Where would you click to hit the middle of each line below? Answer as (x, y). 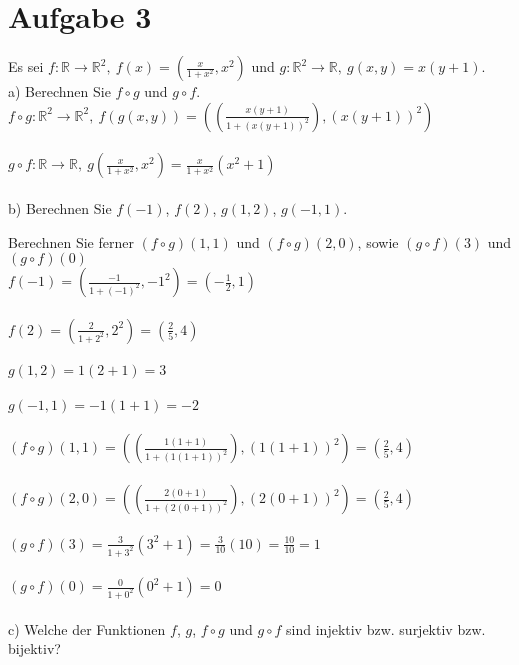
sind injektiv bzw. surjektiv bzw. (386, 628)
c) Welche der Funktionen (87, 628)
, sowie (378, 241)
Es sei (26, 66)
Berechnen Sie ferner (71, 241)
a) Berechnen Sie (59, 91)
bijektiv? (34, 648)
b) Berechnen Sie (60, 207)
